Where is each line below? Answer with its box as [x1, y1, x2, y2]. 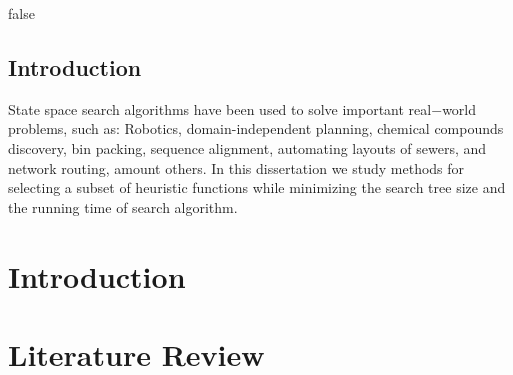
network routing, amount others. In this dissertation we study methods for [8, 157, 465, 178]
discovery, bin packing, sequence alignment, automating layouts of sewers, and [8, 137, 487, 158]
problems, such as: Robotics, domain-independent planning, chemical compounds [8, 118, 504, 139]
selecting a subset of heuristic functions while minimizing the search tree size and [8, 177, 506, 198]
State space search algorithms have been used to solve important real [8, 98, 432, 119]
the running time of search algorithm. [8, 196, 238, 217]
